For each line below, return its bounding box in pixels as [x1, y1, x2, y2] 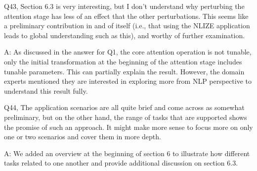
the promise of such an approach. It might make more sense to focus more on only [4, 121, 253, 132]
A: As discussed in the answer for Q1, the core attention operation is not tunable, [4, 47, 252, 57]
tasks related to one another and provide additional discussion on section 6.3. [4, 158, 238, 168]
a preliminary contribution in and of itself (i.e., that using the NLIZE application [4, 20, 250, 31]
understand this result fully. [4, 85, 88, 96]
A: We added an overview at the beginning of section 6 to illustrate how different [4, 148, 250, 158]
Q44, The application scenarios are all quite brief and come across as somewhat [4, 102, 245, 113]
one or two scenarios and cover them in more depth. [4, 131, 161, 142]
